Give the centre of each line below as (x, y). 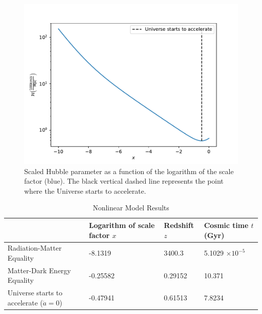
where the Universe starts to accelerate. (85, 190)
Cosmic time (226, 225)
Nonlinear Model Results (131, 208)
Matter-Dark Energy (39, 270)
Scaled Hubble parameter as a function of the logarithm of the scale (129, 171)
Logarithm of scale (122, 225)
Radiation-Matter (35, 248)
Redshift (179, 225)
